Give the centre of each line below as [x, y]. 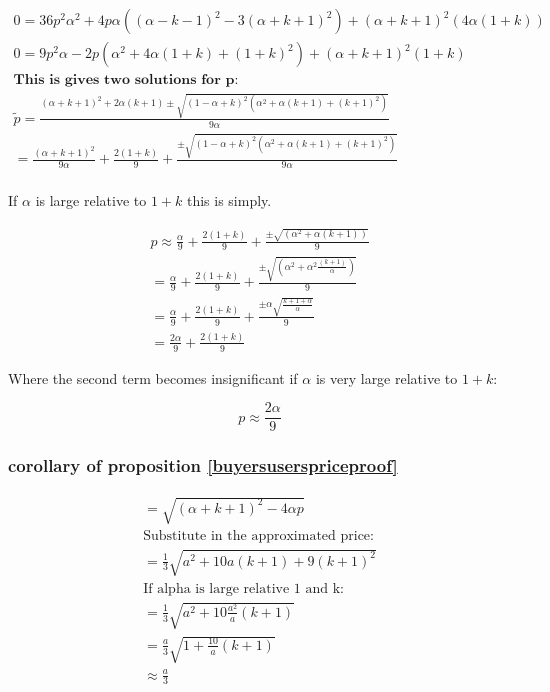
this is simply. [229, 200]
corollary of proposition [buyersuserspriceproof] [203, 465]
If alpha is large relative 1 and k [242, 588]
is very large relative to [386, 377]
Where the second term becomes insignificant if [153, 377]
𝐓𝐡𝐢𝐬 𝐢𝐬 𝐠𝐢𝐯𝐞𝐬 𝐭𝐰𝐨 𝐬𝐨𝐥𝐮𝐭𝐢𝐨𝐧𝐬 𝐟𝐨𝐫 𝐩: [126, 80]
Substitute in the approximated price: [258, 536]
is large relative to [91, 200]
